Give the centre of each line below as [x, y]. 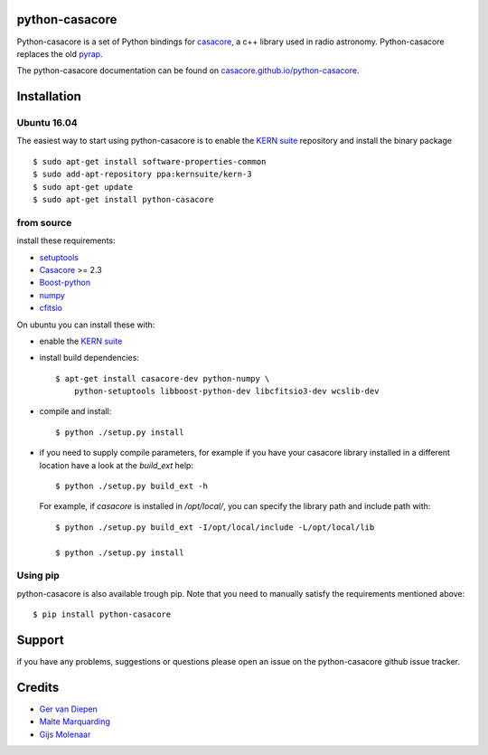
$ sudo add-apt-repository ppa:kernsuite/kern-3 [142, 175]
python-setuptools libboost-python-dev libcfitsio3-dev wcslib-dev [226, 392]
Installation [49, 96]
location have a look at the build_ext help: [117, 465]
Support [40, 640]
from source [44, 222]
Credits [38, 687]
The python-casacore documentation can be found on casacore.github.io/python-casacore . [188, 71]
